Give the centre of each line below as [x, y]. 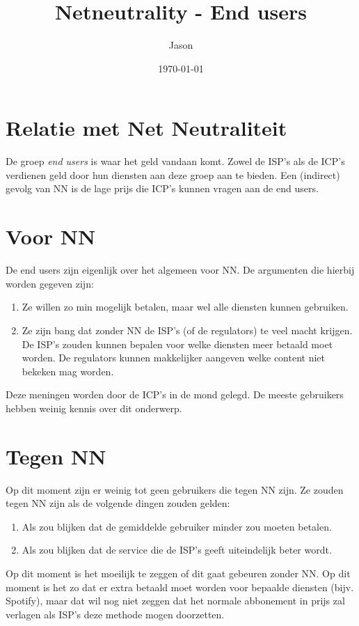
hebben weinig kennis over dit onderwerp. [94, 408]
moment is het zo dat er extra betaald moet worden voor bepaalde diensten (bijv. [180, 587]
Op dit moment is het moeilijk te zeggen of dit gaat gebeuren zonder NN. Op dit [178, 573]
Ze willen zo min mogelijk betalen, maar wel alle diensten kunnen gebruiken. [185, 307]
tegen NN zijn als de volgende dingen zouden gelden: [118, 503]
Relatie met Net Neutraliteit [146, 128]
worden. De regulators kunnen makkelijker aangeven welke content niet [173, 358]
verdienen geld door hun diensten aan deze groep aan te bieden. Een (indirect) [173, 174]
